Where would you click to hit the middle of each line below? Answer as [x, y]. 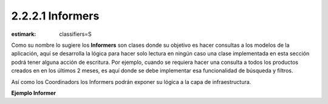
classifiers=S [76, 34]
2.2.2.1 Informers [55, 16]
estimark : [24, 34]
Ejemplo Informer [34, 93]
